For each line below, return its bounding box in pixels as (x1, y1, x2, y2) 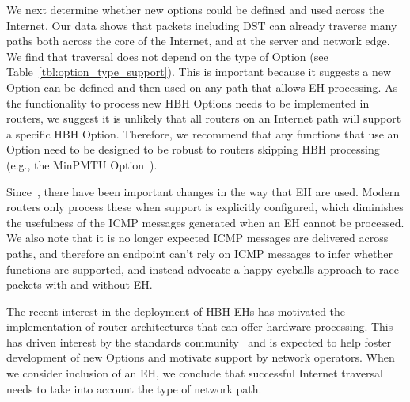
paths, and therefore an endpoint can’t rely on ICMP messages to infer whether (6, 245, 393, 261)
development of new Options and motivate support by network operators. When (6, 349, 395, 366)
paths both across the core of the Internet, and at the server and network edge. (6, 32, 390, 49)
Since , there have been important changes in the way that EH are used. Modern (6, 183, 401, 199)
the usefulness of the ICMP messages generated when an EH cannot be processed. (6, 214, 404, 230)
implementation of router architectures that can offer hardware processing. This (6, 318, 393, 335)
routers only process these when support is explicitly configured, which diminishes (6, 199, 404, 215)
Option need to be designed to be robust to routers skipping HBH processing (6, 141, 380, 157)
